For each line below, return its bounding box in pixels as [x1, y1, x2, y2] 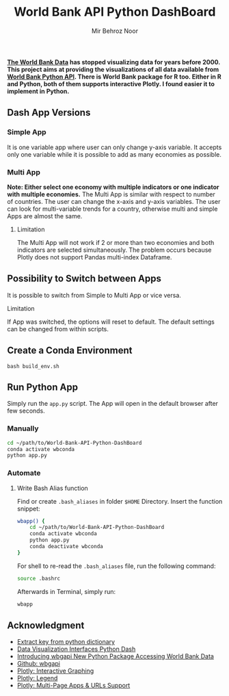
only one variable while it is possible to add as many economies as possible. [7, 150, 222, 158]
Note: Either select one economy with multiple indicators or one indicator [7, 183, 219, 191]
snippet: [16, 504, 40, 513]
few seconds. [7, 407, 46, 415]
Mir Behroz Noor [91, 27, 139, 35]
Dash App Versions [7, 107, 91, 118]
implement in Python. [7, 87, 70, 95]
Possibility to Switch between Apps [7, 273, 162, 285]
